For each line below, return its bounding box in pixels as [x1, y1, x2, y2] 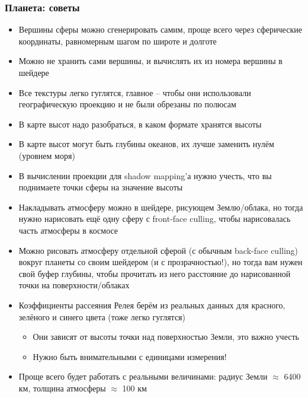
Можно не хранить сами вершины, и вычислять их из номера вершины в [18, 55, 283, 67]
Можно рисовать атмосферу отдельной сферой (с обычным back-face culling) [18, 244, 299, 256]
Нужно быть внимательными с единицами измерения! [33, 350, 227, 362]
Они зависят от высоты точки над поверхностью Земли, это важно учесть [33, 330, 299, 343]
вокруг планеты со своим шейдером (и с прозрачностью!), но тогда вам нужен [18, 256, 303, 268]
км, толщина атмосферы [18, 381, 106, 394]
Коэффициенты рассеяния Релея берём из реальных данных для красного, [18, 298, 285, 311]
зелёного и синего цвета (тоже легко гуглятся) [18, 310, 185, 323]
